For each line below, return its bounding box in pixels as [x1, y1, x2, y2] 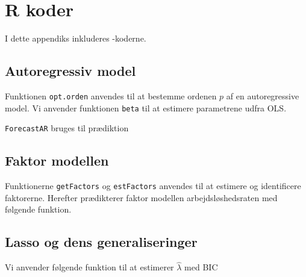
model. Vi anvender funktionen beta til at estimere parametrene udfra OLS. [5, 101, 287, 114]
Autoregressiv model [5, 61, 136, 80]
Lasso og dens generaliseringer [5, 232, 198, 251]
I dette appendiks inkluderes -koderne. [5, 32, 146, 45]
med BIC [184, 261, 218, 273]
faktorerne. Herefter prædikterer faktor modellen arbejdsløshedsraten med [5, 191, 278, 204]
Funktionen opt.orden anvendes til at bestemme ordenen [5, 89, 217, 102]
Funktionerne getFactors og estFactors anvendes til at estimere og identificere [5, 179, 301, 192]
